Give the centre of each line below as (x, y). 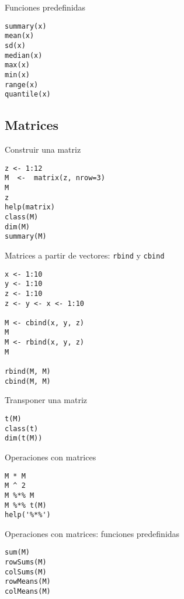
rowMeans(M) (28, 582)
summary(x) (26, 26)
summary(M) (26, 237)
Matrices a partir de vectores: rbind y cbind (85, 255)
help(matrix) (30, 207)
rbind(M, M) (28, 372)
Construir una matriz (43, 149)
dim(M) (17, 227)
